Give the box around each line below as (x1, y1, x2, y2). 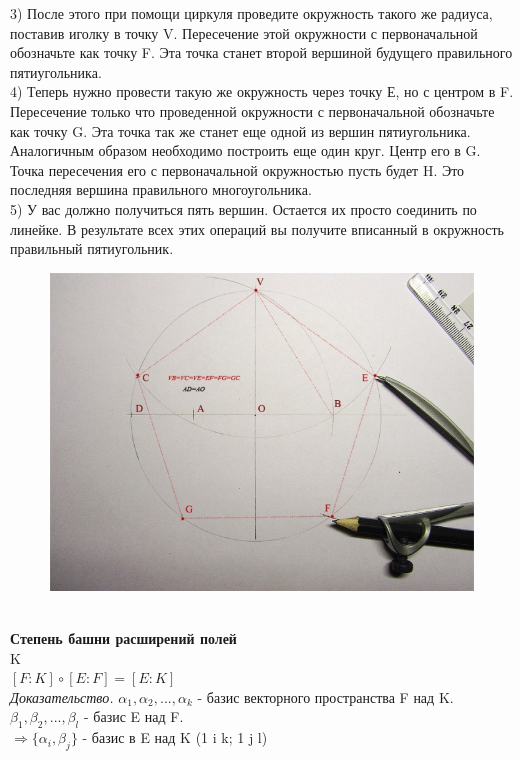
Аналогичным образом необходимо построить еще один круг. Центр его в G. (10, 140, 481, 161)
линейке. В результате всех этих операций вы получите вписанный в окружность (10, 218, 504, 239)
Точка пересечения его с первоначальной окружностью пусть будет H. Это (10, 159, 465, 180)
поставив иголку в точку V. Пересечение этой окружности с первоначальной (10, 22, 478, 43)
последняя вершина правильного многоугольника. (10, 179, 312, 200)
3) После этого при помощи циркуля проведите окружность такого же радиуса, (10, 3, 493, 23)
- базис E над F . (83, 706, 184, 727)
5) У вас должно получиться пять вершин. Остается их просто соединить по (10, 198, 477, 219)
